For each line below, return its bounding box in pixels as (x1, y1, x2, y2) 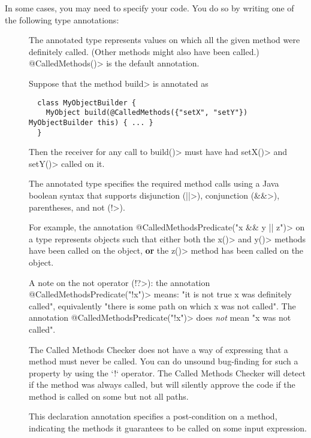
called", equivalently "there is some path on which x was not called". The (29, 299, 296, 312)
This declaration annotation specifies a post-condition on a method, (29, 410, 277, 422)
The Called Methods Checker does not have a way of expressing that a (29, 343, 288, 355)
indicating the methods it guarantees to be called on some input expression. (29, 422, 307, 434)
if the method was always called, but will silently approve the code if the (29, 378, 295, 391)
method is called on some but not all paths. (29, 390, 189, 402)
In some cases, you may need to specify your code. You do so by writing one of (5, 2, 294, 14)
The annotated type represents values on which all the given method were (29, 34, 300, 46)
